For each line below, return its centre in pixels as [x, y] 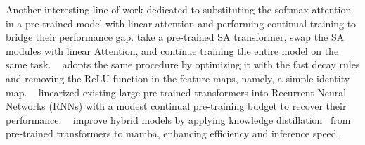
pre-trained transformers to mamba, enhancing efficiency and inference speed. [173, 133]
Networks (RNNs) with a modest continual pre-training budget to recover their [176, 106]
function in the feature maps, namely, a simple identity [231, 78]
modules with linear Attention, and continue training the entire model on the [172, 50]
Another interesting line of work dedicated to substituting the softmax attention [179, 9]
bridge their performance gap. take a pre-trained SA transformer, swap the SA [175, 37]
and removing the [44, 78]
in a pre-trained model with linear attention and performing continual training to [181, 23]
